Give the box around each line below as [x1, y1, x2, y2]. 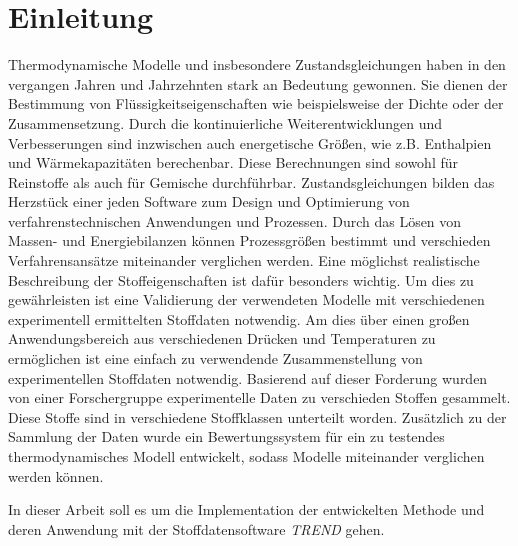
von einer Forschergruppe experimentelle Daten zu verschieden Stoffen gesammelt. [8, 387, 511, 408]
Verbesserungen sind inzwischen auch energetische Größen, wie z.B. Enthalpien [8, 132, 492, 153]
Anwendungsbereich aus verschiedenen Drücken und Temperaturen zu [8, 328, 436, 349]
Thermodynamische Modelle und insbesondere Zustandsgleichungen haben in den [8, 54, 506, 75]
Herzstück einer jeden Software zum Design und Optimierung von [8, 191, 410, 212]
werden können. [8, 465, 104, 486]
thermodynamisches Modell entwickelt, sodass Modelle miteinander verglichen [8, 446, 485, 466]
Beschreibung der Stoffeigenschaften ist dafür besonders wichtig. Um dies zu [8, 269, 474, 290]
